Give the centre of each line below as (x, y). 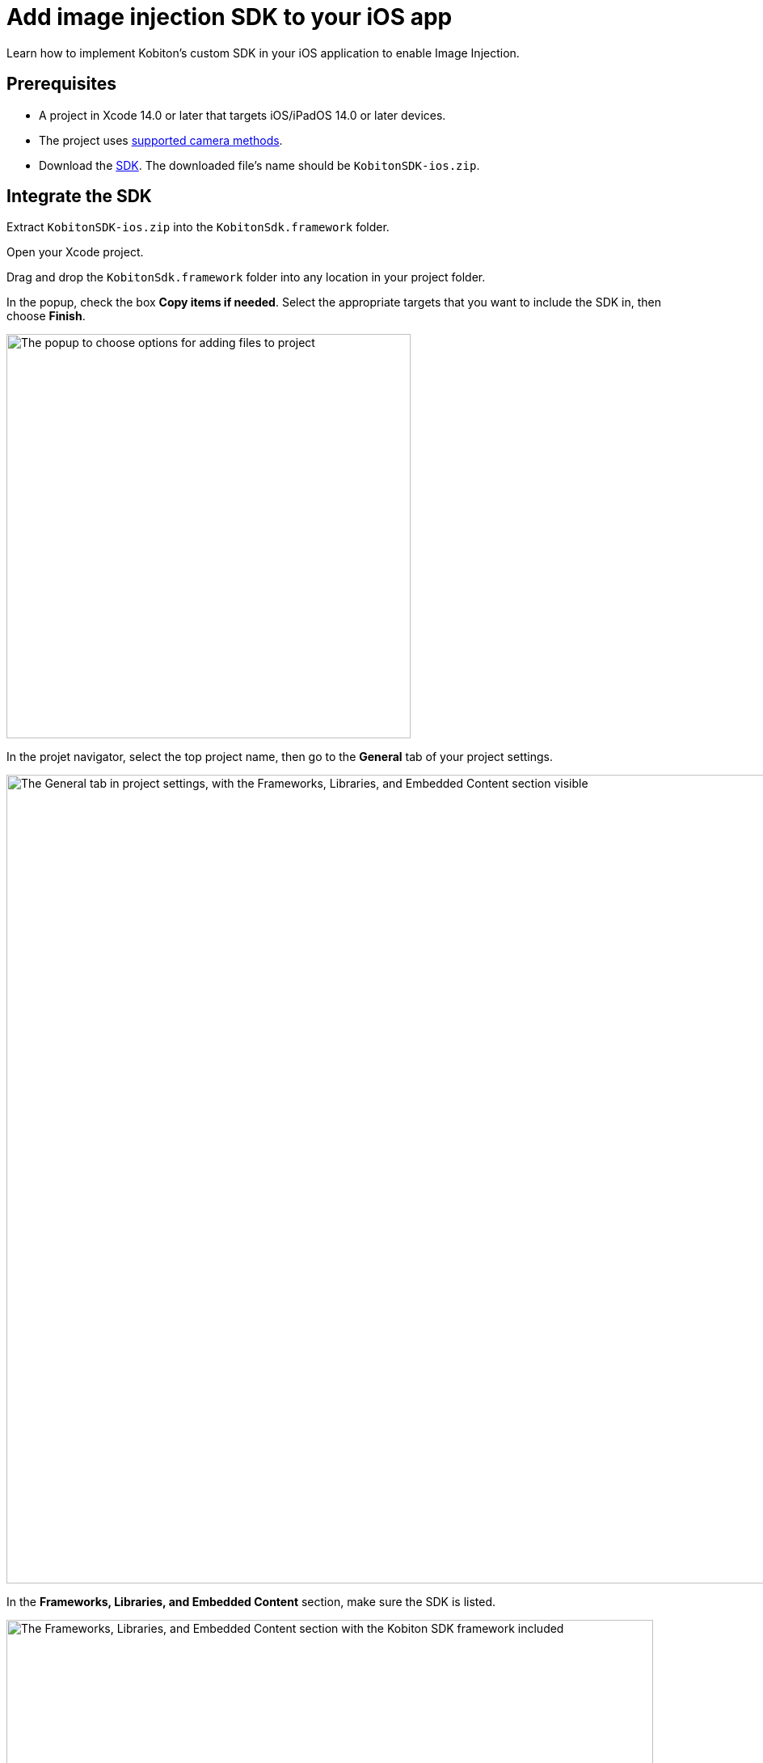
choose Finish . (46, 316)
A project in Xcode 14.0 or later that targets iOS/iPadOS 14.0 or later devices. (242, 115)
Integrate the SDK (79, 197)
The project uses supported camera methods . (161, 140)
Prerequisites (61, 84)
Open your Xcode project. (75, 252)
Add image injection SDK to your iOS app (230, 17)
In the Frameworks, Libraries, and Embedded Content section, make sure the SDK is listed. (251, 1602)
